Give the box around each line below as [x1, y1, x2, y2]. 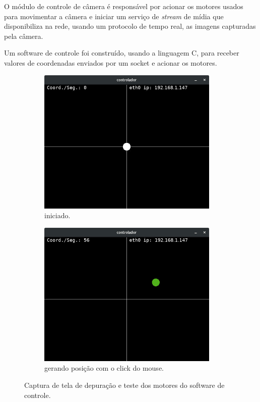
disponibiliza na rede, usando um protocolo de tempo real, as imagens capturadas [4, 21, 256, 31]
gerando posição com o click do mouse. [44, 363, 164, 373]
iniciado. [44, 210, 71, 221]
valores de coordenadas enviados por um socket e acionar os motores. [4, 57, 217, 68]
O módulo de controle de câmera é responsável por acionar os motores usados [4, 1, 243, 11]
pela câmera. [4, 30, 43, 41]
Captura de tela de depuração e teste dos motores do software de [24, 379, 225, 390]
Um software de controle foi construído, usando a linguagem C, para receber [4, 47, 239, 58]
